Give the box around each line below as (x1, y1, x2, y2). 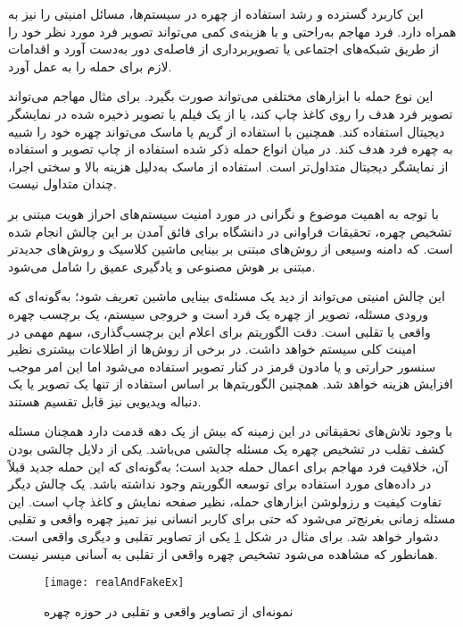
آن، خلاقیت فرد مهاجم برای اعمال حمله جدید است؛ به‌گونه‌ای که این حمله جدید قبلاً (8, 456, 449, 475)
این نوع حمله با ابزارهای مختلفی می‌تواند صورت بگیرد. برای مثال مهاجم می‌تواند (8, 87, 434, 105)
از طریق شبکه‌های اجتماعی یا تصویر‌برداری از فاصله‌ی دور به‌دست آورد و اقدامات (8, 39, 440, 58)
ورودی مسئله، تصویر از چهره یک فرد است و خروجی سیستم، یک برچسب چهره (8, 304, 428, 322)
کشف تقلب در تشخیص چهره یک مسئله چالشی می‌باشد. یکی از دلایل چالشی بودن (8, 439, 445, 458)
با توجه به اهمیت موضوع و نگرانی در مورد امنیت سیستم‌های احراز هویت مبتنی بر (8, 204, 439, 222)
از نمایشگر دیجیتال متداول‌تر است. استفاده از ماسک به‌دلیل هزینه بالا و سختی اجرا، (8, 156, 449, 175)
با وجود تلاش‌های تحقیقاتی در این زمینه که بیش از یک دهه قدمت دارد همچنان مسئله (8, 422, 453, 440)
